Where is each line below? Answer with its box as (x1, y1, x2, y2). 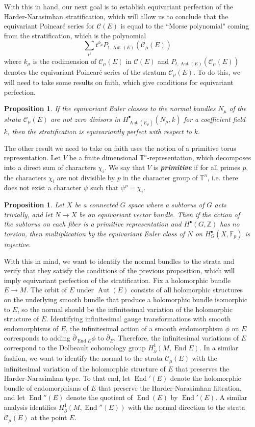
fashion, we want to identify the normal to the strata (4, 353, 163, 363)
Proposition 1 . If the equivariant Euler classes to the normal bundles (4, 103, 216, 114)
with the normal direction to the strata (127, 402, 245, 412)
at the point (31, 412, 67, 423)
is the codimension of (33, 56, 97, 66)
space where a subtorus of (128, 199, 204, 210)
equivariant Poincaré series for (4, 21, 95, 31)
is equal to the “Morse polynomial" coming (120, 21, 249, 31)
